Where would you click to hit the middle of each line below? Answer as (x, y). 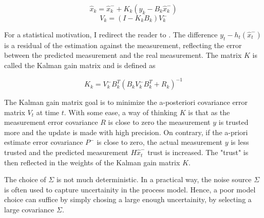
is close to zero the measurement (159, 122)
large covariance (29, 210)
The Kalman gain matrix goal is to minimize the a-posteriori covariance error (126, 102)
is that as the (209, 112)
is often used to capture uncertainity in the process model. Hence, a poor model (130, 189)
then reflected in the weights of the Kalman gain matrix (92, 162)
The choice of (25, 179)
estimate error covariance (44, 142)
